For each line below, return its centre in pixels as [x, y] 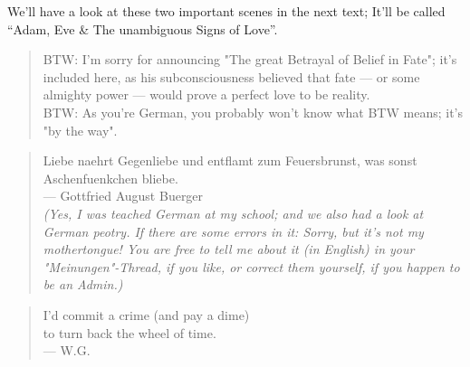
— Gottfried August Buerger [123, 196]
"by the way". [80, 130]
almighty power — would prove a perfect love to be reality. [206, 94]
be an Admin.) [83, 284]
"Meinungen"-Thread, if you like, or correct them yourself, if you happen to [251, 266]
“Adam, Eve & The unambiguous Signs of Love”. [143, 28]
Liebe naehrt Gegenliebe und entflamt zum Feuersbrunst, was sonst [230, 160]
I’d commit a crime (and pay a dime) [146, 314]
